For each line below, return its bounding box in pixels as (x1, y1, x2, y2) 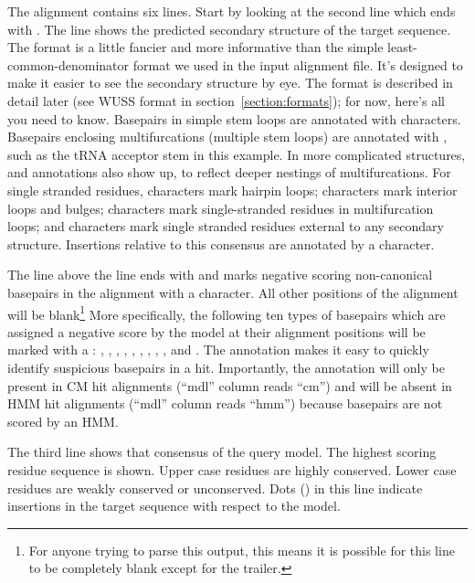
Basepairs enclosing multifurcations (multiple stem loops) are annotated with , (7, 127, 448, 146)
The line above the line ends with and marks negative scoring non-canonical (7, 265, 433, 284)
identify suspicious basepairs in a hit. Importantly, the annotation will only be (7, 357, 445, 376)
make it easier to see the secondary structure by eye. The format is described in (7, 73, 453, 92)
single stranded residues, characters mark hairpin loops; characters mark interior (7, 180, 458, 199)
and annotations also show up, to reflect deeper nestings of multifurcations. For (7, 163, 451, 182)
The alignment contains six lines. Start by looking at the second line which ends (7, 2, 456, 20)
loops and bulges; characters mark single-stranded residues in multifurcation (7, 198, 434, 217)
